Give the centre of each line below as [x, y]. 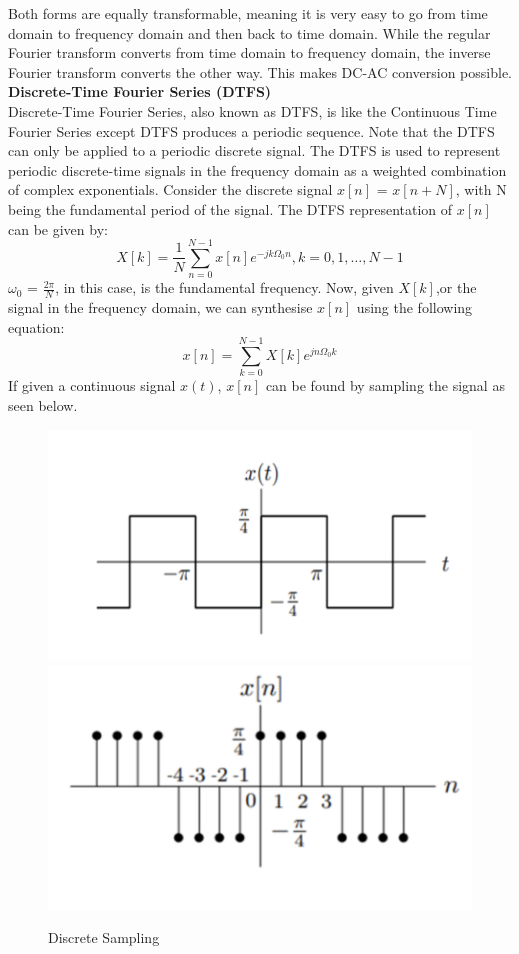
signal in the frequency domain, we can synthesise [160, 307]
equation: [36, 326]
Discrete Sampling [104, 937]
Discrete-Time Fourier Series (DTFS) [140, 91]
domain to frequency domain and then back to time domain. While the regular [249, 32]
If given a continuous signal [92, 385]
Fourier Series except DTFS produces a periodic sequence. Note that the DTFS [251, 130]
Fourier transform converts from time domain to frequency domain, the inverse [249, 52]
